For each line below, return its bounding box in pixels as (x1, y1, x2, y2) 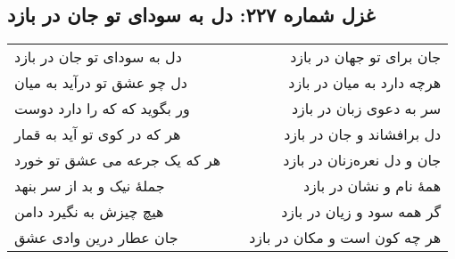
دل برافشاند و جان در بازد (284, 124, 442, 145)
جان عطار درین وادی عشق (14, 227, 178, 248)
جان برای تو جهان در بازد (290, 46, 442, 68)
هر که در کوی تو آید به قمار (14, 124, 181, 145)
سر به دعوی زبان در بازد (291, 98, 442, 119)
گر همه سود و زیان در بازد (281, 201, 442, 223)
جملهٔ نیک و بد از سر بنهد (14, 175, 165, 197)
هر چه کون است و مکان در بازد (249, 227, 442, 248)
